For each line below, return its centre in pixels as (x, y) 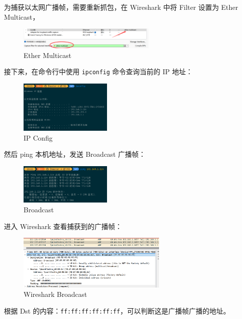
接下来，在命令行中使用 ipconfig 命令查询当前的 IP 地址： (98, 72)
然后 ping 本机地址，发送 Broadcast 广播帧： (75, 154)
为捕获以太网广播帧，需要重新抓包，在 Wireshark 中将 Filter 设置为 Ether (121, 7)
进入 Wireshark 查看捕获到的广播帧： (63, 226)
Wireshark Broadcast (55, 294)
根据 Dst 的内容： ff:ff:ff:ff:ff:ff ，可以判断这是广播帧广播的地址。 (117, 310)
